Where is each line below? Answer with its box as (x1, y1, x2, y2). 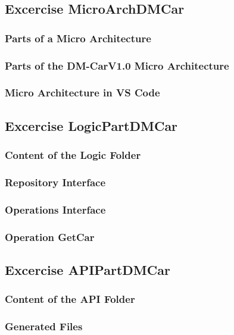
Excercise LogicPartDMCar (5, 116, 178, 134)
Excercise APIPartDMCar (5, 260, 170, 278)
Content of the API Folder (5, 292, 135, 306)
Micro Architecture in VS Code (5, 85, 160, 100)
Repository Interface (5, 174, 106, 189)
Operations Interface (5, 202, 106, 217)
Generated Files (5, 319, 83, 334)
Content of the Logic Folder (5, 148, 141, 162)
